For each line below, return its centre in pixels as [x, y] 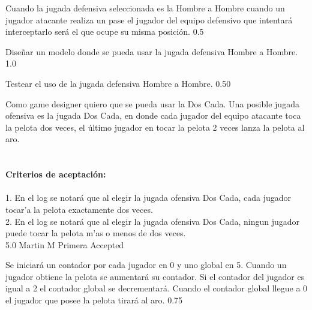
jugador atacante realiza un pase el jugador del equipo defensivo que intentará [149, 19]
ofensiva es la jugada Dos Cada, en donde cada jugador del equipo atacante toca [153, 115]
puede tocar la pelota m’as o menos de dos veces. [96, 233]
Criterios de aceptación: [56, 174]
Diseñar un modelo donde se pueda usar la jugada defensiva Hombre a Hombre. [152, 51]
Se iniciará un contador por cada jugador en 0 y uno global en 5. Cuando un [146, 265]
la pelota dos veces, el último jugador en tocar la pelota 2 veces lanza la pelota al [155, 127]
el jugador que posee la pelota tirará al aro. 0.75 [94, 300]
